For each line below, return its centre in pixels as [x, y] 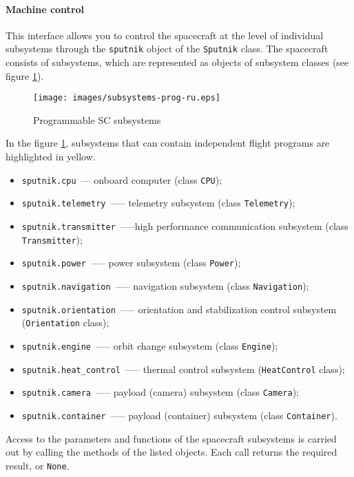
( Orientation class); [65, 322]
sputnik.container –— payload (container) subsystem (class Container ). [179, 415]
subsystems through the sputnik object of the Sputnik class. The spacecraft [167, 49]
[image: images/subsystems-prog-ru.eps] [127, 98]
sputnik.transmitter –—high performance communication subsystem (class [185, 225]
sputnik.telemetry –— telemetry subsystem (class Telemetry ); [158, 203]
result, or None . [38, 465]
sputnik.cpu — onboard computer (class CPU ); [122, 179]
